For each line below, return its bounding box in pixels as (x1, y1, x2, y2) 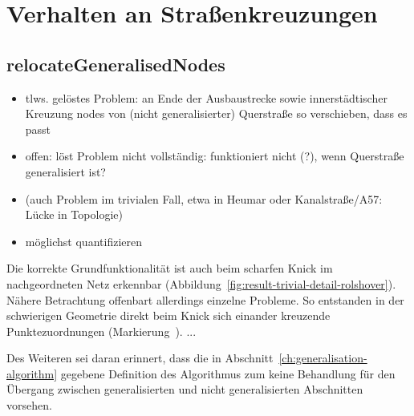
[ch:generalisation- (278, 349, 367, 366)
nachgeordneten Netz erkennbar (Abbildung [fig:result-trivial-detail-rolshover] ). (6, 275, 396, 292)
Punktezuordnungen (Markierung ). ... (6, 322, 197, 339)
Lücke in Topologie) (25, 206, 123, 223)
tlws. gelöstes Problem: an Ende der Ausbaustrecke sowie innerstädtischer (25, 89, 388, 106)
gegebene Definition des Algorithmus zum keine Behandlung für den (60, 365, 396, 382)
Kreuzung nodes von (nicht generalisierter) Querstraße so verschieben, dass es (25, 105, 408, 122)
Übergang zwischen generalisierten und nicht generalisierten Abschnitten (6, 381, 363, 398)
